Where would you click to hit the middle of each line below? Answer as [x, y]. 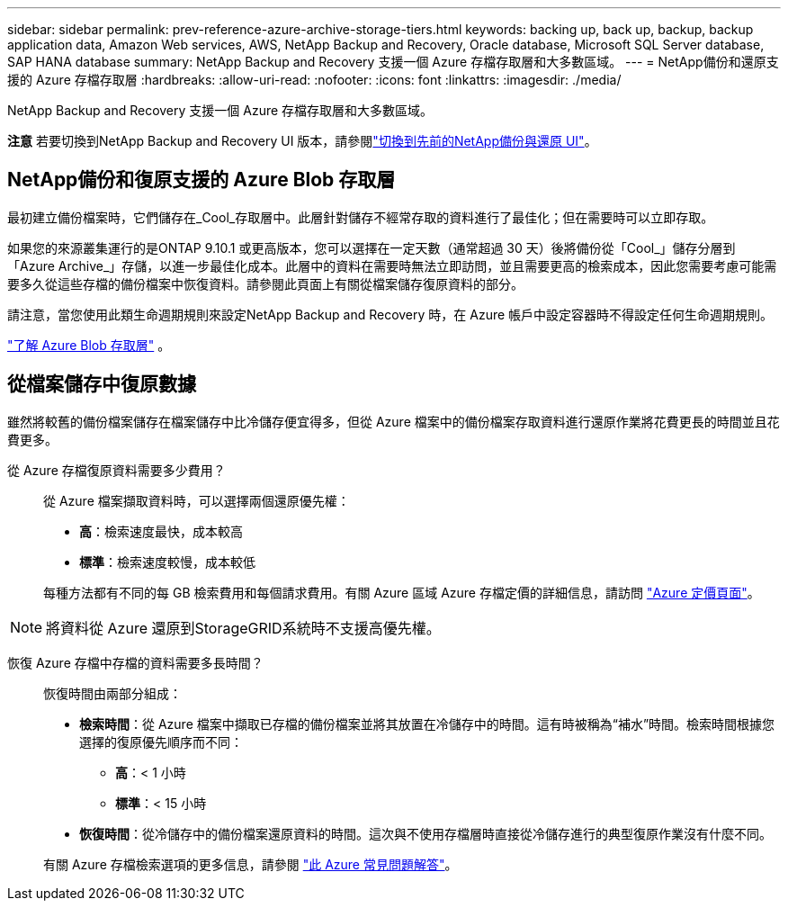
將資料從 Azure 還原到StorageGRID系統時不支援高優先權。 [243, 628]
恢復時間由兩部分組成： [112, 693]
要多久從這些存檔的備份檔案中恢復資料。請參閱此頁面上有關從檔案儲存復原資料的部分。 [265, 283]
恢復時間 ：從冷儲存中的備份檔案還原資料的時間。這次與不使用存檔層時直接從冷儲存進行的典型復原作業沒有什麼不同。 [425, 833]
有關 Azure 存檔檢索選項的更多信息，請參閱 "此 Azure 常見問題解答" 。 [251, 864]
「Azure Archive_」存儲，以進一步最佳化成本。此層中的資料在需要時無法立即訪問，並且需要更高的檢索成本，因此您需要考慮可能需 [392, 265]
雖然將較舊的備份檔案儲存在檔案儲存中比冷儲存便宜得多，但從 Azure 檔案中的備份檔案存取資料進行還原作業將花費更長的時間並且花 [394, 421]
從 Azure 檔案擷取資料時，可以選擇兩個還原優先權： [197, 500]
